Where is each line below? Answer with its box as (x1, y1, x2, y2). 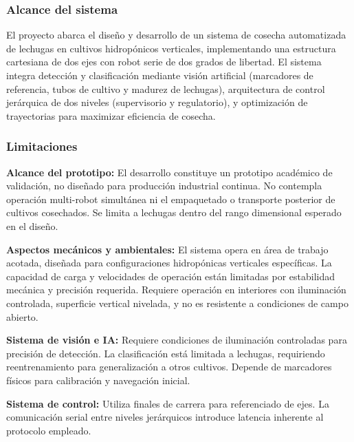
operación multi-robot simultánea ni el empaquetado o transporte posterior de (6, 191, 335, 206)
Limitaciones (6, 138, 78, 155)
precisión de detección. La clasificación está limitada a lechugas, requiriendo (6, 346, 325, 360)
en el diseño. (6, 218, 58, 233)
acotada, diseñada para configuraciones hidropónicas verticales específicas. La (6, 255, 332, 270)
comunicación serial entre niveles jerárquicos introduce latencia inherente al (6, 410, 324, 424)
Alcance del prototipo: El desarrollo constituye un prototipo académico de (6, 165, 333, 179)
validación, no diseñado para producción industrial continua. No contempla (6, 178, 322, 193)
